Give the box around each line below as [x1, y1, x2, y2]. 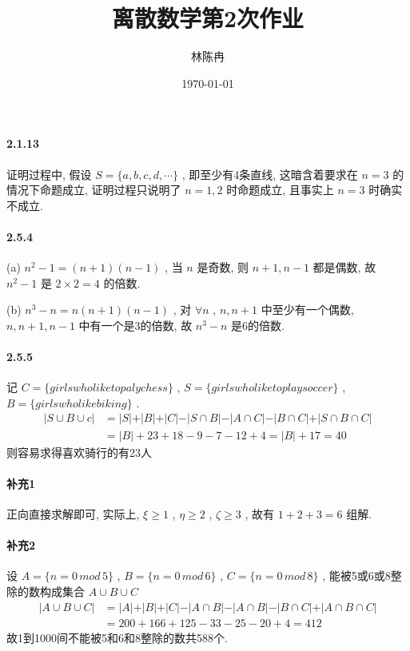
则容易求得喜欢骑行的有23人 [6, 443, 152, 460]
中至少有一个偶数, [261, 301, 354, 318]
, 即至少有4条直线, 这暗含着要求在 [181, 165, 358, 182]
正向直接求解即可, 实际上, [6, 505, 140, 522]
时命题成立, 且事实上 [226, 181, 334, 198]
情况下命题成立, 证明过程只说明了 [6, 181, 181, 198]
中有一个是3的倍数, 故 [78, 316, 193, 333]
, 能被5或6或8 [322, 567, 391, 584]
